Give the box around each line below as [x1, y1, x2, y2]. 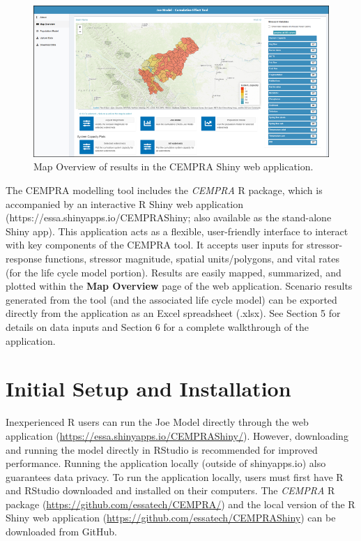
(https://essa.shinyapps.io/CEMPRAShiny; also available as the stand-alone [6, 210, 332, 225]
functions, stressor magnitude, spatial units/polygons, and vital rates [45, 251, 339, 266]
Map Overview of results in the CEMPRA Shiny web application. [33, 159, 314, 174]
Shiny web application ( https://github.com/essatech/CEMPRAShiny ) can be [6, 510, 336, 525]
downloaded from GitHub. [6, 524, 118, 539]
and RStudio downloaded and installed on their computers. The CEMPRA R [6, 483, 335, 498]
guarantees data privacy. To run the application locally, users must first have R [6, 469, 344, 484]
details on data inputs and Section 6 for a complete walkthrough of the [6, 320, 309, 334]
